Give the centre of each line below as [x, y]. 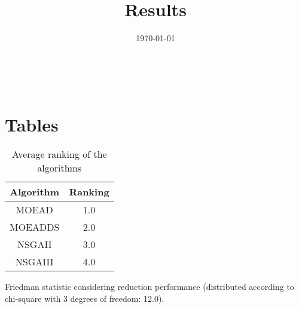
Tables [32, 124]
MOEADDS [35, 227]
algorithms [60, 168]
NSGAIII [34, 262]
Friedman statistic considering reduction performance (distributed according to [149, 287]
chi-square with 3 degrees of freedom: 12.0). [85, 299]
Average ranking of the [59, 154]
